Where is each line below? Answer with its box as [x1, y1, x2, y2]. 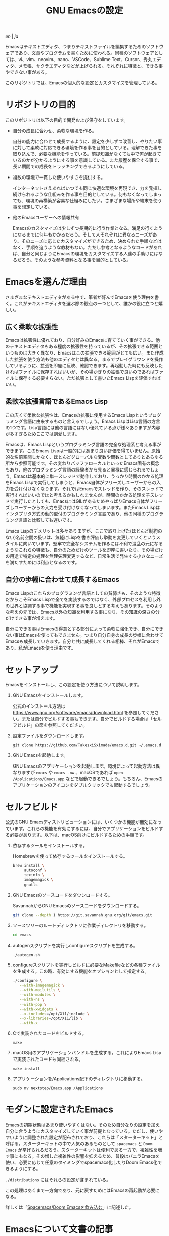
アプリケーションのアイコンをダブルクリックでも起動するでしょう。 [12, 782, 153, 788]
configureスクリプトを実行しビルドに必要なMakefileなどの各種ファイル [12, 962, 161, 968]
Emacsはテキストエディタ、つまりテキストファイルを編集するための [5, 44, 146, 50]
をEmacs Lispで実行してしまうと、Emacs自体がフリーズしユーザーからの [5, 479, 157, 485]
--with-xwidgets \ [19, 1007, 58, 1012]
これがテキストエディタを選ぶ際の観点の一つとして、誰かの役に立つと [14, 301, 159, 307]
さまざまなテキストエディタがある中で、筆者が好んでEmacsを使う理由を [5, 294, 155, 300]
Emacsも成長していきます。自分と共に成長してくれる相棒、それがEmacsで [5, 638, 160, 644]
